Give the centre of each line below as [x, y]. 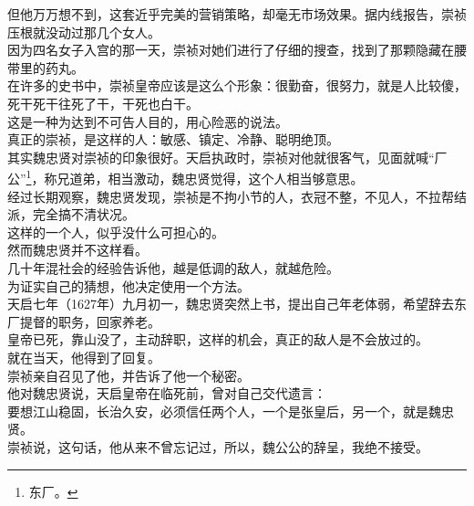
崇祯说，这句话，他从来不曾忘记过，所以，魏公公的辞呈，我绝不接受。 [218, 446]
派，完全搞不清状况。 [71, 214]
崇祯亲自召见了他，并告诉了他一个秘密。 [129, 375]
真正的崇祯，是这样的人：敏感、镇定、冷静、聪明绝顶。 [173, 139]
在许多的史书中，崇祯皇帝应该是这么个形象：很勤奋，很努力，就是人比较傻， [237, 85]
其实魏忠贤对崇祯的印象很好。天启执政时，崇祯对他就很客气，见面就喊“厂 [227, 157]
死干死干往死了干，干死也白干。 [103, 103]
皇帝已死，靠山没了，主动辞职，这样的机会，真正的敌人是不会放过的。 [218, 339]
